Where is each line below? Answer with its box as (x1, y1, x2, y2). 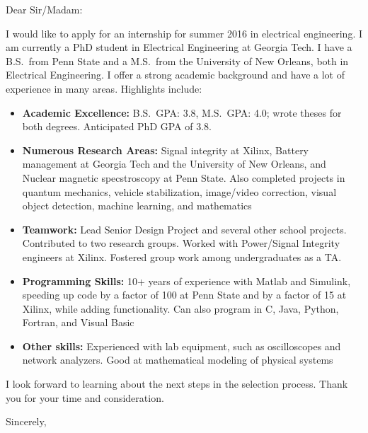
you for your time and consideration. (6, 390, 164, 405)
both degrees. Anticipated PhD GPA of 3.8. (22, 119, 212, 134)
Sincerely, (6, 414, 47, 429)
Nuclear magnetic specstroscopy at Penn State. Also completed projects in (22, 170, 345, 185)
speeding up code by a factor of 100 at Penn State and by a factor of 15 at (22, 287, 347, 302)
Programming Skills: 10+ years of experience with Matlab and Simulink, (22, 273, 351, 288)
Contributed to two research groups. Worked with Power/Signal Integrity (22, 236, 340, 250)
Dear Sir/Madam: (6, 2, 83, 16)
